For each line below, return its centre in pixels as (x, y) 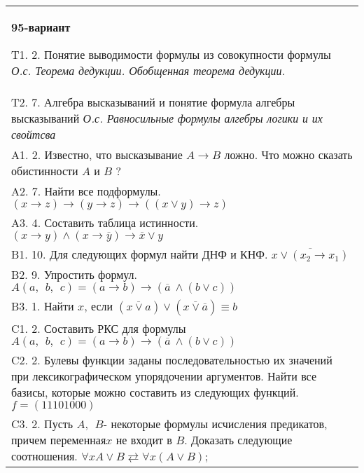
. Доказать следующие (238, 440)
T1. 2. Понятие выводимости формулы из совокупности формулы (171, 54)
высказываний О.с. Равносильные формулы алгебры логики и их (167, 118)
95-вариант (41, 27)
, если (99, 306)
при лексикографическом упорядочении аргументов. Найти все (164, 376)
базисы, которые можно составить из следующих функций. (155, 392)
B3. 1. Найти (43, 306)
